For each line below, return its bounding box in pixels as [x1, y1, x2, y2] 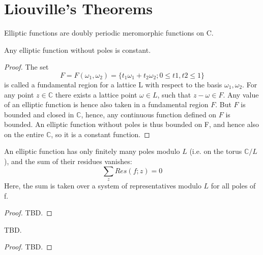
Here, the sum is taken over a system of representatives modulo [4, 180, 201, 191]
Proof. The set [4, 61, 49, 72]
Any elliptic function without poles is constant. [4, 44, 151, 55]
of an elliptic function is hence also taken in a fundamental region [4, 99, 209, 110]
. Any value [223, 89, 259, 100]
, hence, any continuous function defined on [81, 109, 217, 119]
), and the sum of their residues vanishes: [4, 156, 132, 167]
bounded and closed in [4, 109, 74, 119]
